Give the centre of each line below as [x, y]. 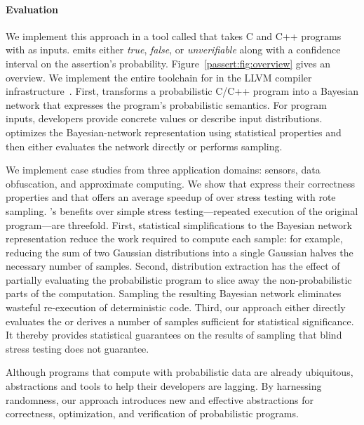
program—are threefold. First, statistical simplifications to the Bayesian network [179, 224]
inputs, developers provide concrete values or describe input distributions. [164, 118]
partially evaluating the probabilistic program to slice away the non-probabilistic [179, 279]
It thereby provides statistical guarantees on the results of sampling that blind [174, 335]
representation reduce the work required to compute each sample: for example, [174, 238]
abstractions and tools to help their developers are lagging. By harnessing [164, 386]
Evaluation [32, 9]
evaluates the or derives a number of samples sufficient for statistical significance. [180, 321]
